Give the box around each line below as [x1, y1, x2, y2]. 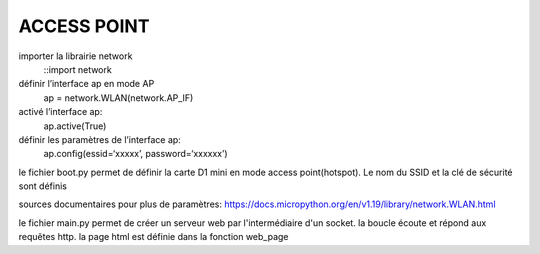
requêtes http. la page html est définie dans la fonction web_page [18, 231, 289, 243]
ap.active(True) [43, 120, 107, 132]
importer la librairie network [18, 50, 133, 62]
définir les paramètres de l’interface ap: [18, 133, 182, 145]
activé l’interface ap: [18, 106, 103, 118]
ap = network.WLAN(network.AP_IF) [43, 91, 194, 104]
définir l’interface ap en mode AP [18, 78, 155, 90]
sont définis [18, 180, 67, 192]
